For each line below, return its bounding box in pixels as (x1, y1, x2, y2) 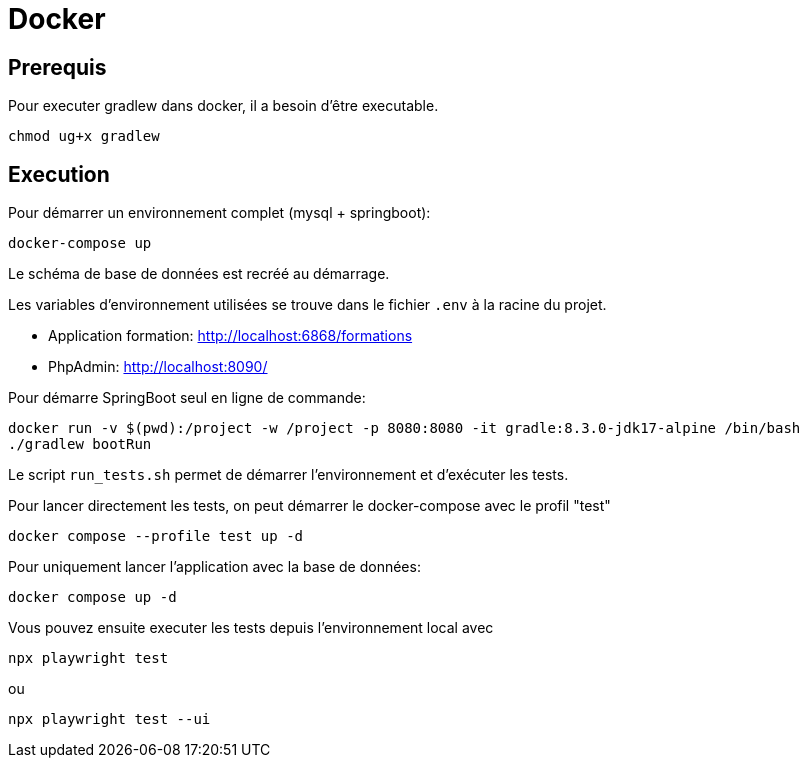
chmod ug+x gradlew (8, 128, 160, 145)
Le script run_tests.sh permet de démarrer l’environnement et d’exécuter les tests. (8, 466, 569, 484)
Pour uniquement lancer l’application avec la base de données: (8, 558, 421, 576)
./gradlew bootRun (8, 436, 152, 453)
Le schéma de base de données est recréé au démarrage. (8, 265, 390, 283)
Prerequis (8, 54, 107, 80)
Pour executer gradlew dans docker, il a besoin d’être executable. (8, 97, 439, 115)
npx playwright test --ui (8, 711, 211, 728)
